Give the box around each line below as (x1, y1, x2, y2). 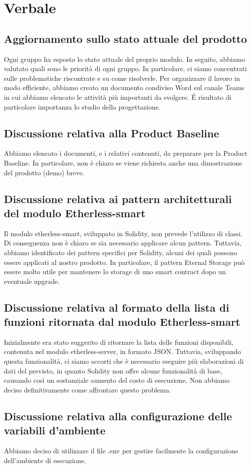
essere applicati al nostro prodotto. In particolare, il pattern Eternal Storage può (4, 257, 245, 267)
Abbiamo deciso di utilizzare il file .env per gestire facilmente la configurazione (4, 446, 238, 456)
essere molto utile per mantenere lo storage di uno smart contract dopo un (4, 266, 226, 277)
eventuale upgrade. (4, 276, 60, 286)
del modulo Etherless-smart (4, 205, 146, 220)
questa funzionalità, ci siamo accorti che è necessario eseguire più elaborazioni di (4, 356, 244, 366)
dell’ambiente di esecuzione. (4, 455, 86, 465)
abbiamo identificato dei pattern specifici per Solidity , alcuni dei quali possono (4, 247, 237, 257)
